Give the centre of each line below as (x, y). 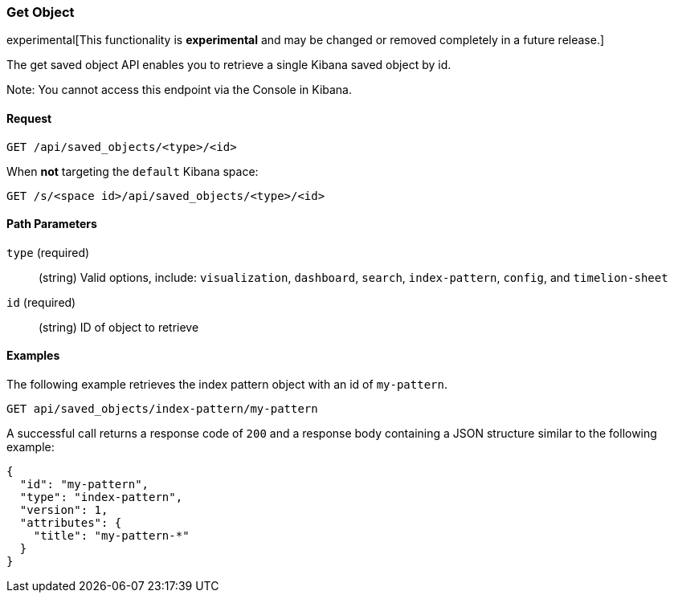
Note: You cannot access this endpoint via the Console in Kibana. (180, 90)
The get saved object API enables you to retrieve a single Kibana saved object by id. (229, 65)
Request (29, 118)
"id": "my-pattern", (84, 485)
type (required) (48, 252)
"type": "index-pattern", (101, 497)
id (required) (41, 302)
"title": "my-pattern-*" (111, 536)
